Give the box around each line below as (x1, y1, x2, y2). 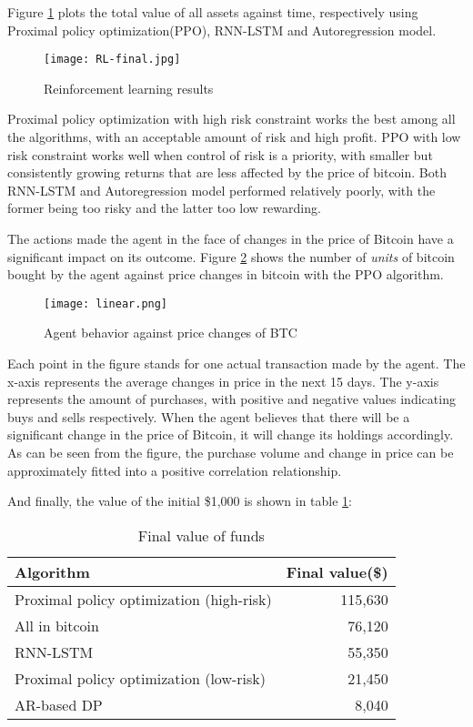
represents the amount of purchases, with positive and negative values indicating (7, 389, 456, 409)
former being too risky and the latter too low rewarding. (7, 198, 321, 217)
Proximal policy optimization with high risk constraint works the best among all (7, 109, 456, 128)
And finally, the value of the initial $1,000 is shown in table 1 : (7, 491, 352, 510)
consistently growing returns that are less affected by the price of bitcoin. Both (7, 163, 447, 182)
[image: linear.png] (44, 297, 168, 310)
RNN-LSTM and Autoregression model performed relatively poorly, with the (7, 180, 436, 199)
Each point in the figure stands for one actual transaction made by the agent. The (7, 354, 466, 373)
